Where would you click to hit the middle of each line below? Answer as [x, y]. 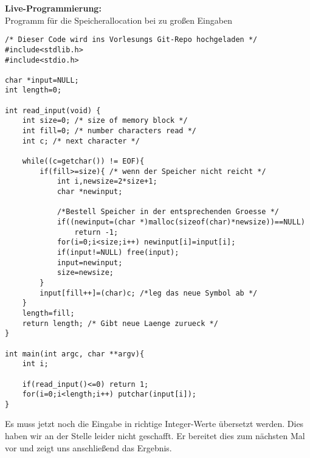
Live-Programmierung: [53, 8]
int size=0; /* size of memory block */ [105, 121]
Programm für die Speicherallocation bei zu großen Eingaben [119, 20]
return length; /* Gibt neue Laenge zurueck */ [120, 323]
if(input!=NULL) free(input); [118, 252]
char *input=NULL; [42, 80]
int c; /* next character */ [81, 141]
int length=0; [33, 90]
